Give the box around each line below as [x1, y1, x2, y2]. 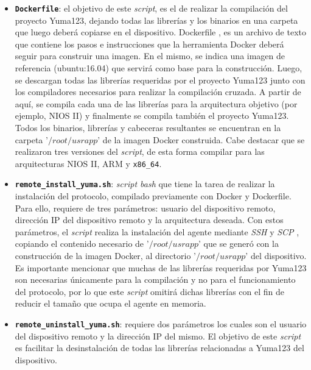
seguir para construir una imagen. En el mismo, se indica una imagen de [15, 49, 285, 62]
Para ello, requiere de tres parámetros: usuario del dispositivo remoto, [15, 201, 276, 214]
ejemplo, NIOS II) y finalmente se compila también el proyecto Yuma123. [15, 109, 289, 122]
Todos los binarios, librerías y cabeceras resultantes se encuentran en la [15, 121, 281, 133]
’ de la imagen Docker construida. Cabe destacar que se [97, 133, 305, 146]
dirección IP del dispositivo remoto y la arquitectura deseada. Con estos [15, 213, 284, 226]
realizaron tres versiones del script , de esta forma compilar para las [15, 145, 265, 158]
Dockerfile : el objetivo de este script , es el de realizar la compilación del [15, 2, 288, 14]
